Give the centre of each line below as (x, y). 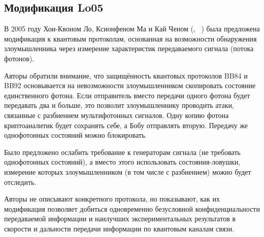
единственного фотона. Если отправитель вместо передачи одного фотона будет (127, 95)
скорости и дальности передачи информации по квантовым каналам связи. (119, 228)
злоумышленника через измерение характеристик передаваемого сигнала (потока (129, 48)
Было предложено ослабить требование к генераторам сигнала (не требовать (122, 152)
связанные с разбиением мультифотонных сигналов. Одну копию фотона (117, 115)
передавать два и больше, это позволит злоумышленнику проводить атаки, (119, 105)
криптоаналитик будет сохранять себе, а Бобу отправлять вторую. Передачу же (126, 125)
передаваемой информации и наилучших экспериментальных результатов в (120, 219)
